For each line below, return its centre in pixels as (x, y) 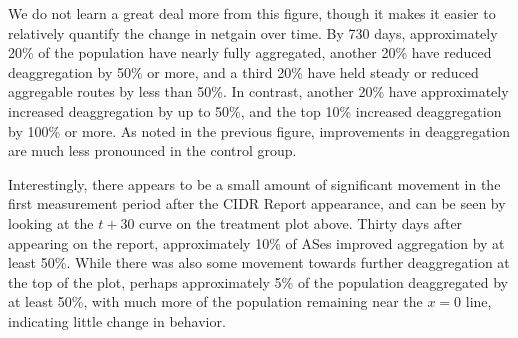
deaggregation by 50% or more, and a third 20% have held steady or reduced (243, 71)
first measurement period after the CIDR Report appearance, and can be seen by (257, 203)
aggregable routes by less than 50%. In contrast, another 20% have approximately (258, 91)
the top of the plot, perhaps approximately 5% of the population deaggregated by (258, 281)
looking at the (51, 222)
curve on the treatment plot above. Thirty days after (301, 222)
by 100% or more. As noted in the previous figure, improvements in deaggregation (259, 130)
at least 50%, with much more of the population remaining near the (215, 301)
